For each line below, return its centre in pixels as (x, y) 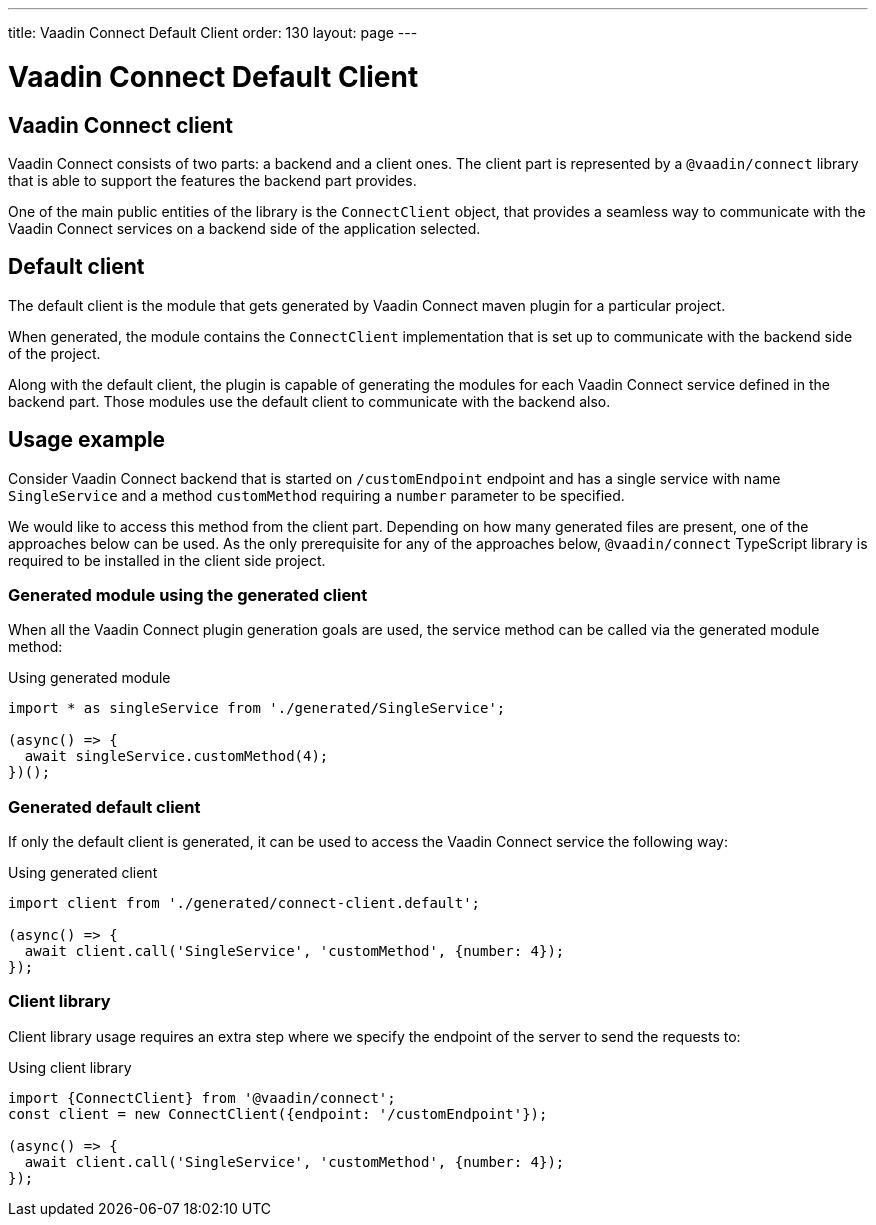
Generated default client (104, 806)
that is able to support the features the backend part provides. (212, 180)
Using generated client (83, 873)
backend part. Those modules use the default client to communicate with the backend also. (309, 401)
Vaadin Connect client (120, 125)
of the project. (54, 353)
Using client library (70, 1067)
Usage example (87, 440)
